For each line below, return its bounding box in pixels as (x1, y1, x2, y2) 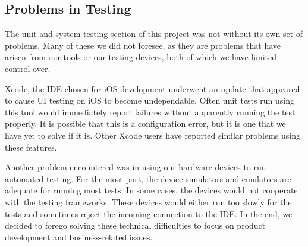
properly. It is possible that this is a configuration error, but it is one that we (5, 117, 286, 130)
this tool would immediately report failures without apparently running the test (5, 105, 296, 118)
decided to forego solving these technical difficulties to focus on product (5, 219, 266, 232)
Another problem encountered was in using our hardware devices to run (5, 161, 266, 173)
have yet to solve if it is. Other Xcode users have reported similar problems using (5, 129, 300, 141)
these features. (5, 140, 57, 153)
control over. (5, 62, 51, 74)
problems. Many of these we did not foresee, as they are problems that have (5, 39, 281, 51)
